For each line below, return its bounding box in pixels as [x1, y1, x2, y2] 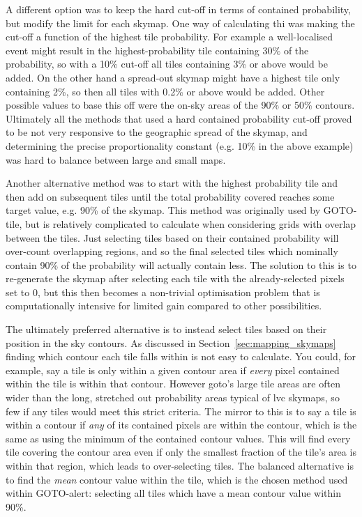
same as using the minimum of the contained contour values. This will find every [6, 431, 351, 445]
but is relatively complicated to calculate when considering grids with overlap [24, 216, 356, 231]
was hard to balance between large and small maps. [6, 152, 226, 167]
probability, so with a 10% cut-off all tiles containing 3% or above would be [6, 56, 328, 71]
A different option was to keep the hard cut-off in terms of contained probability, [6, 2, 351, 16]
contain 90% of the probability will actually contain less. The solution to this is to [6, 257, 356, 272]
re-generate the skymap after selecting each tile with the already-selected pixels [6, 271, 345, 286]
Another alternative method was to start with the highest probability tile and [6, 176, 338, 190]
